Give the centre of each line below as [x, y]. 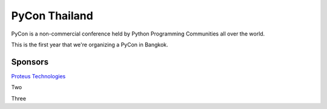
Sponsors [30, 62]
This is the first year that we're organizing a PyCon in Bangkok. [90, 45]
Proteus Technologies [38, 76]
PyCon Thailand [52, 16]
